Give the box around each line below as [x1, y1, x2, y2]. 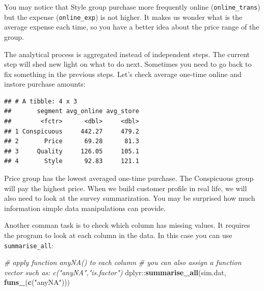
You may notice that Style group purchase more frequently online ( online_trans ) [4, 2, 260, 12]
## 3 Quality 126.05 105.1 [4, 147, 139, 155]
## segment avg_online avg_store [4, 108, 139, 115]
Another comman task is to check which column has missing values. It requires [4, 220, 250, 230]
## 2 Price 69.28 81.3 [4, 138, 139, 145]
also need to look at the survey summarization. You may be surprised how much [4, 193, 255, 203]
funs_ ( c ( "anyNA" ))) [4, 277, 70, 287]
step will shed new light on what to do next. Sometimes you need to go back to [4, 59, 252, 69]
